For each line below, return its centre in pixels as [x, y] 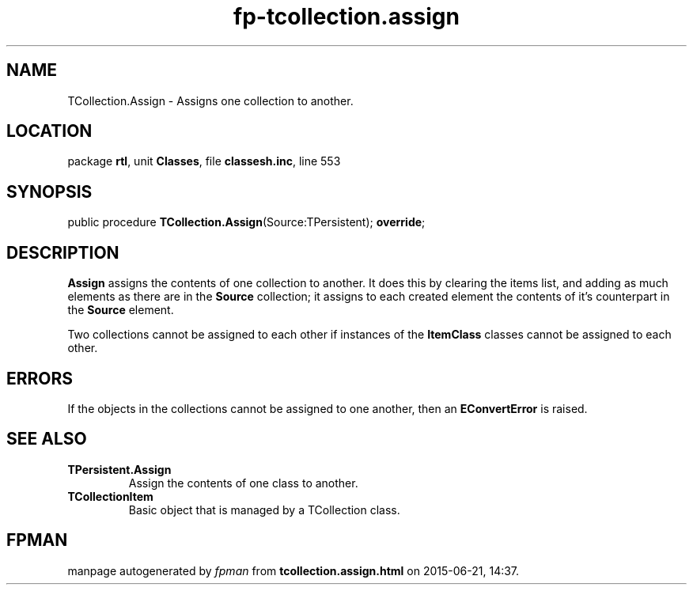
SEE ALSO [47, 439]
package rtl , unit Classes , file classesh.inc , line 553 [204, 161]
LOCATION [49, 131]
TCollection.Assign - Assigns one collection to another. [210, 100]
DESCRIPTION [63, 252]
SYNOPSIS [49, 191]
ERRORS [40, 378]
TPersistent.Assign [119, 469]
